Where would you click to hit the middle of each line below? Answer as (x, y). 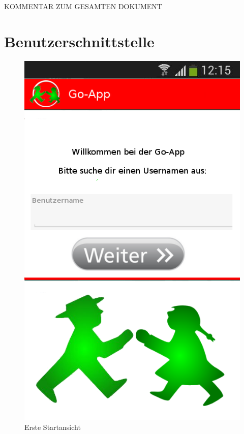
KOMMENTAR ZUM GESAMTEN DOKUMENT (83, 6)
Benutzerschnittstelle (79, 41)
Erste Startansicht (53, 427)
